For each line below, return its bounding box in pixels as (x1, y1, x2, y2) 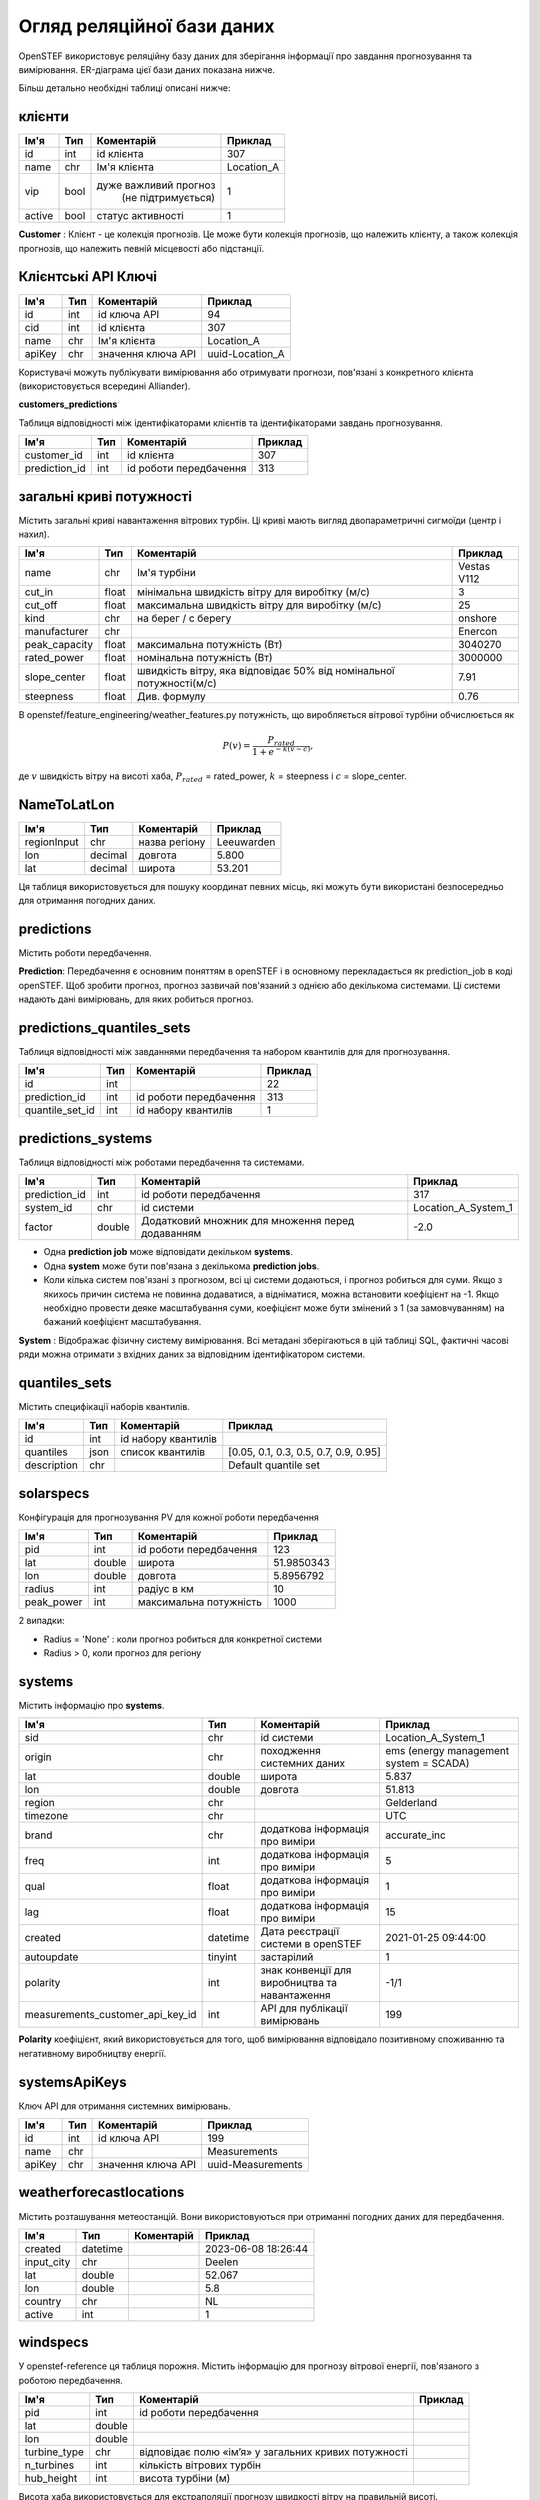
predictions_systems (18, 1130, 153, 1147)
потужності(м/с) (136, 676, 217, 690)
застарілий (260, 1950, 314, 1964)
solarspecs (18, 1485, 90, 1502)
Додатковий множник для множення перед (140, 1214, 355, 1228)
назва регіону (138, 835, 206, 849)
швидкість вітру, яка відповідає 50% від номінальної (136, 664, 395, 678)
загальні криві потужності (18, 488, 192, 505)
